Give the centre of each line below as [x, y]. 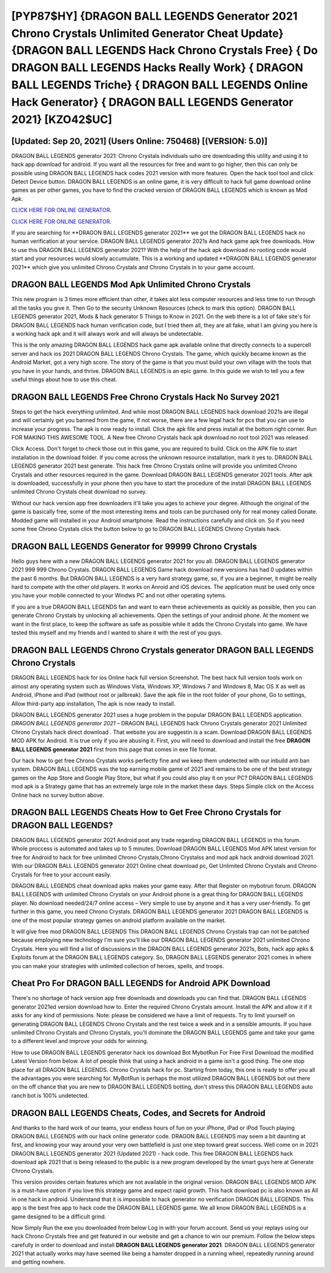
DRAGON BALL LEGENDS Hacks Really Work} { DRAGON [157, 68]
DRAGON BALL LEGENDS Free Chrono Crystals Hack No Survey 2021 [145, 397]
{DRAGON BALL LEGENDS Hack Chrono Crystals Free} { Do [165, 51]
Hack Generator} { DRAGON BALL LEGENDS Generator [152, 102]
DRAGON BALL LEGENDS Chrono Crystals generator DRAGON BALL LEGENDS [162, 650]
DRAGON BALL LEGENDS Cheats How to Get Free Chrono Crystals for [146, 812]
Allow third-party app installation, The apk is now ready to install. [93, 703]
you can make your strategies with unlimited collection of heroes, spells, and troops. [118, 966]
